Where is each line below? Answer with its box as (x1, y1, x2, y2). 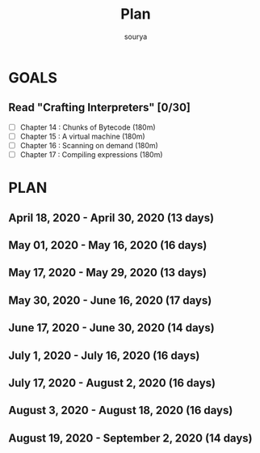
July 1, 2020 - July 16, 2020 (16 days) (8, 348, 200, 362)
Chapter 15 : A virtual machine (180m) (19, 131, 145, 141)
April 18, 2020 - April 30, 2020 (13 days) (8, 211, 215, 224)
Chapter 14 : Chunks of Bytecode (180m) (19, 122, 156, 132)
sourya (124, 32, 148, 41)
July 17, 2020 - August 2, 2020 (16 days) (8, 376, 216, 390)
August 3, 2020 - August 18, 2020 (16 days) (8, 404, 233, 417)
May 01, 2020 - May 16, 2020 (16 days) (8, 238, 208, 252)
